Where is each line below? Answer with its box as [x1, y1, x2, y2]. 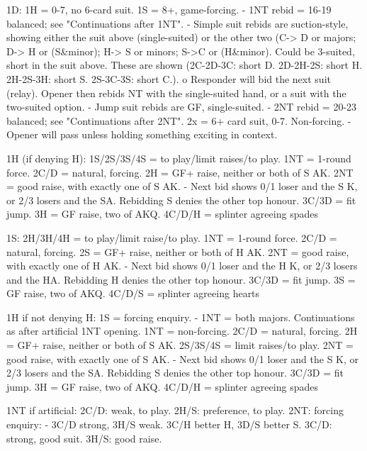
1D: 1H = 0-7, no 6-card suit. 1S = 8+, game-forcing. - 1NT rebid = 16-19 [6, 2, 332, 16]
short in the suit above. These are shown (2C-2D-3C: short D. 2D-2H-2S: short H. [6, 57, 363, 72]
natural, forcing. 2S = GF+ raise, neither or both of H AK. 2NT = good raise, [6, 244, 349, 259]
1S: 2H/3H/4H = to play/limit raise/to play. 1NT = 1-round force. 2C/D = [6, 230, 337, 245]
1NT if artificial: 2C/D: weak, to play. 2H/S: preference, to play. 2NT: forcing [6, 403, 344, 418]
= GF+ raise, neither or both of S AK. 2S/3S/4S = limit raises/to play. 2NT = [6, 338, 354, 352]
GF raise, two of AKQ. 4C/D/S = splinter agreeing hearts [6, 286, 260, 301]
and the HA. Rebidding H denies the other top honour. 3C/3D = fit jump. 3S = [6, 272, 356, 286]
